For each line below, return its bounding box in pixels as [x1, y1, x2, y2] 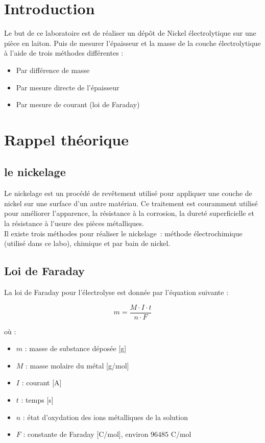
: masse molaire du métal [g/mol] [26, 360, 129, 371]
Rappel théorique [4, 129, 129, 150]
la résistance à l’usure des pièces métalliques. [4, 218, 144, 229]
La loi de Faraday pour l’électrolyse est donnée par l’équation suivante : [4, 287, 229, 298]
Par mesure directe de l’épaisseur [16, 82, 119, 92]
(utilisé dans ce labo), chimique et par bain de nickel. [4, 238, 171, 249]
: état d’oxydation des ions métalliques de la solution [22, 411, 188, 422]
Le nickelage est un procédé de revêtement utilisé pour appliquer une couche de [4, 188, 252, 199]
